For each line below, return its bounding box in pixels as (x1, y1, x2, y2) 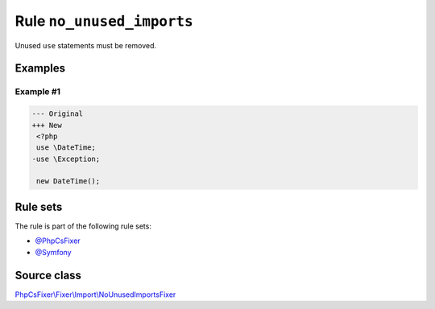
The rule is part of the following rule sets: (14, 221, 152, 231)
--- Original (31, 109, 84, 118)
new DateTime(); (36, 177, 101, 186)
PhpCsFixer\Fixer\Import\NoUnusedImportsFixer (14, 290, 176, 299)
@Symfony (35, 247, 72, 257)
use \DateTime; (36, 143, 97, 152)
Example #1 (14, 86, 60, 97)
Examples (14, 61, 66, 76)
